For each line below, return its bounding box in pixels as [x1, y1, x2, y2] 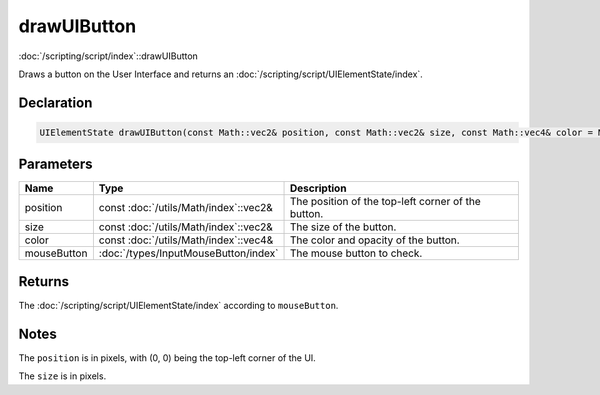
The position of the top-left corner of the [289, 195, 481, 209]
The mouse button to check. [289, 246, 423, 260]
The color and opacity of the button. [289, 233, 460, 247]
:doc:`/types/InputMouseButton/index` [98, 246, 279, 260]
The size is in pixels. [18, 370, 107, 382]
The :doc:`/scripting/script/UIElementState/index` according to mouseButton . [18, 299, 339, 311]
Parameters [18, 156, 93, 173]
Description [289, 181, 347, 195]
